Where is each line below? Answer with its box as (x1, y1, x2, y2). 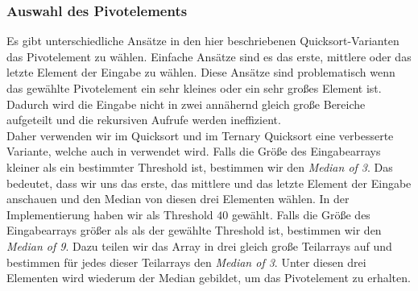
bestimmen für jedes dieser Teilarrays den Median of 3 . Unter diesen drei (6, 253, 366, 270)
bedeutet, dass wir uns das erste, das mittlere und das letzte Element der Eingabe (6, 174, 412, 191)
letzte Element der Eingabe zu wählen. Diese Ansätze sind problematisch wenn (6, 64, 395, 81)
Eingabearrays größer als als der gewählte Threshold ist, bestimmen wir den (6, 222, 382, 239)
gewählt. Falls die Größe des (231, 206, 370, 222)
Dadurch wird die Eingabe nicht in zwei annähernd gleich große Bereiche (6, 95, 366, 112)
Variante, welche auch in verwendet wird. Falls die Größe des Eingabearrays (6, 143, 381, 160)
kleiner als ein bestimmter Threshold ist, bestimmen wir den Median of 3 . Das (6, 158, 393, 175)
